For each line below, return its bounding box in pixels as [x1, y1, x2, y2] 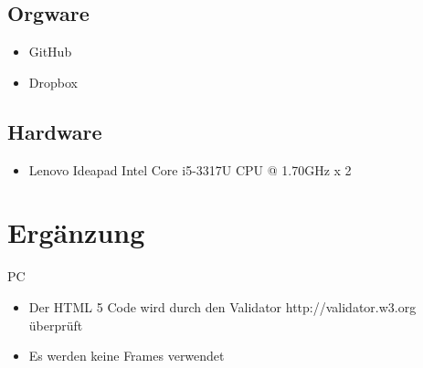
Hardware [7, 117, 102, 145]
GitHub [28, 42, 72, 61]
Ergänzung [7, 214, 145, 251]
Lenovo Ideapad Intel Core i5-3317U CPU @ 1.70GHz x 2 [28, 160, 352, 179]
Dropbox [28, 72, 78, 91]
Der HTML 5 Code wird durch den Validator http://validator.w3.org [28, 297, 417, 316]
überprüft [28, 315, 83, 334]
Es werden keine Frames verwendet [28, 346, 225, 365]
